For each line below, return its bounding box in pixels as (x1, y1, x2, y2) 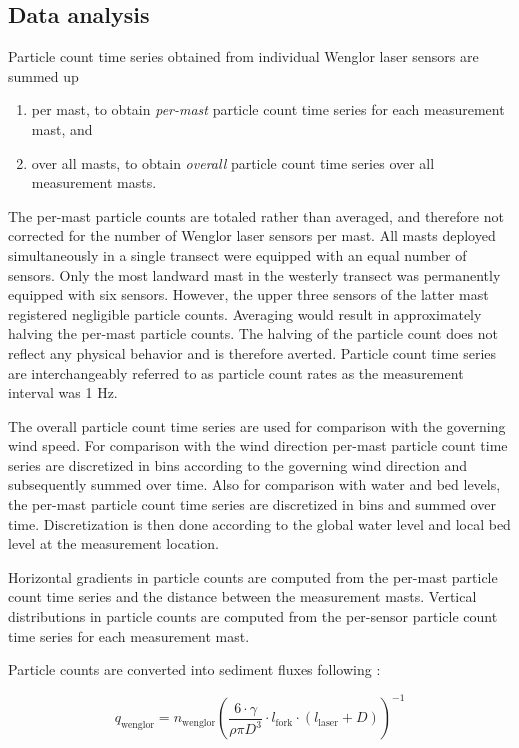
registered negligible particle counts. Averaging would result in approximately (8, 303, 482, 324)
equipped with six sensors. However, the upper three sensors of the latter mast (8, 284, 489, 305)
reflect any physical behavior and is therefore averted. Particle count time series (8, 342, 497, 363)
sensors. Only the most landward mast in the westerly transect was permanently (8, 264, 501, 285)
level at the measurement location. (8, 533, 219, 554)
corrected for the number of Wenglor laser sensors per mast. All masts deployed (8, 225, 496, 246)
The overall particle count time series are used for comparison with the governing (8, 415, 506, 436)
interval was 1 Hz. (8, 382, 118, 403)
